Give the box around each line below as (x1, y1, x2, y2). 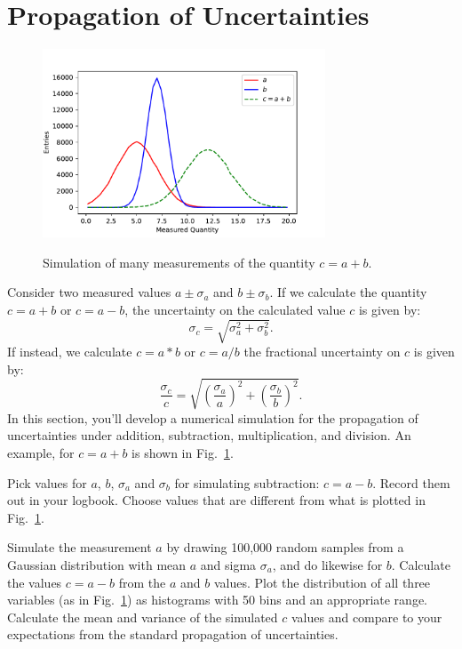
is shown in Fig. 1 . (131, 443, 234, 461)
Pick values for (7, 473, 87, 492)
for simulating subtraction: (174, 473, 320, 492)
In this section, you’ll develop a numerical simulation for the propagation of (7, 408, 418, 427)
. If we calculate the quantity (269, 283, 427, 301)
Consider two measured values (7, 283, 171, 301)
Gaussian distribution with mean (7, 555, 187, 573)
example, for (7, 443, 75, 461)
